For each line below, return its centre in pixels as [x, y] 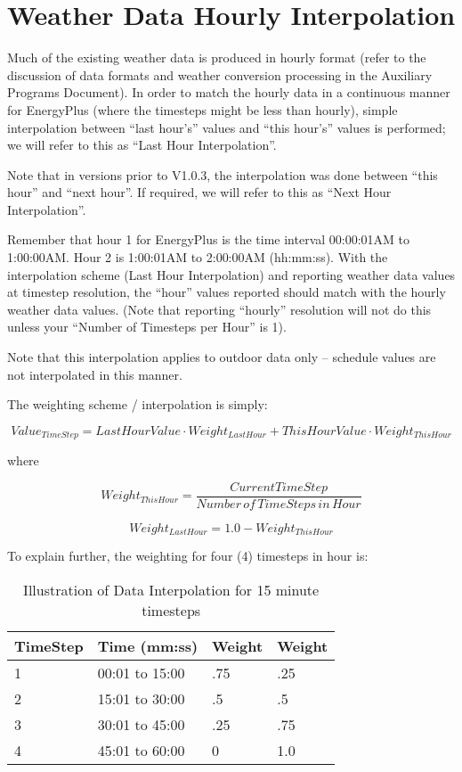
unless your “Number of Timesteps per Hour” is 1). [147, 327]
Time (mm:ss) [148, 645]
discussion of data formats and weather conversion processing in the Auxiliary [220, 74]
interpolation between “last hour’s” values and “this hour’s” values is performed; [227, 127]
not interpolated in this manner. [95, 374]
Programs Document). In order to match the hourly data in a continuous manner [229, 92]
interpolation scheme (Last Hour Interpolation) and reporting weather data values [231, 274]
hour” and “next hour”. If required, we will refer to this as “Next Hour [199, 192]
